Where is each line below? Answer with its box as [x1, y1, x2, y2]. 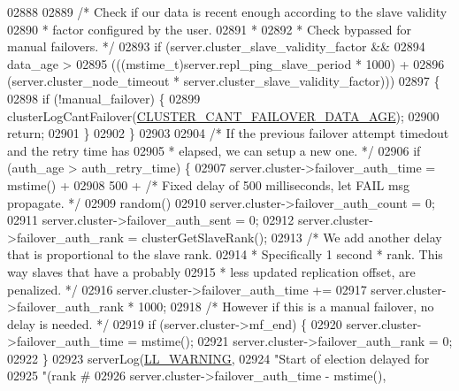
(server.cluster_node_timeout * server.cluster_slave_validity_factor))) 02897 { [7, 72, 440, 90]
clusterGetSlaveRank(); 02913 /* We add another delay [142, 227, 442, 246]
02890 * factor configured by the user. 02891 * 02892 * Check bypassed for [7, 19, 411, 38]
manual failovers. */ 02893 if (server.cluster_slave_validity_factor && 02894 [7, 37, 425, 56]
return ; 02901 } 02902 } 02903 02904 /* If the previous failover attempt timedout [7, 124, 449, 142]
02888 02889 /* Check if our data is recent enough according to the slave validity [7, 3, 448, 20]
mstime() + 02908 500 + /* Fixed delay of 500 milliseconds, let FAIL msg [7, 175, 410, 194]
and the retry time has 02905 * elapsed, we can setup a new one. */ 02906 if [7, 141, 421, 159]
